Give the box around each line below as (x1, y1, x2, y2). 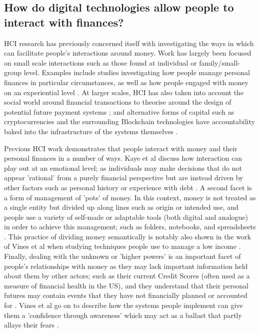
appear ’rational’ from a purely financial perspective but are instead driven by (4, 172, 243, 183)
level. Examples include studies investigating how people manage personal (23, 67, 250, 78)
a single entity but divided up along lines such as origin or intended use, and (4, 202, 238, 212)
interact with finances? (4, 14, 124, 30)
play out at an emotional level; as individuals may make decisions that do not (4, 162, 242, 173)
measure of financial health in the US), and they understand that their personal (4, 280, 248, 290)
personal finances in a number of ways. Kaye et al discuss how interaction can (4, 153, 242, 163)
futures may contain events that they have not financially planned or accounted (4, 290, 247, 300)
